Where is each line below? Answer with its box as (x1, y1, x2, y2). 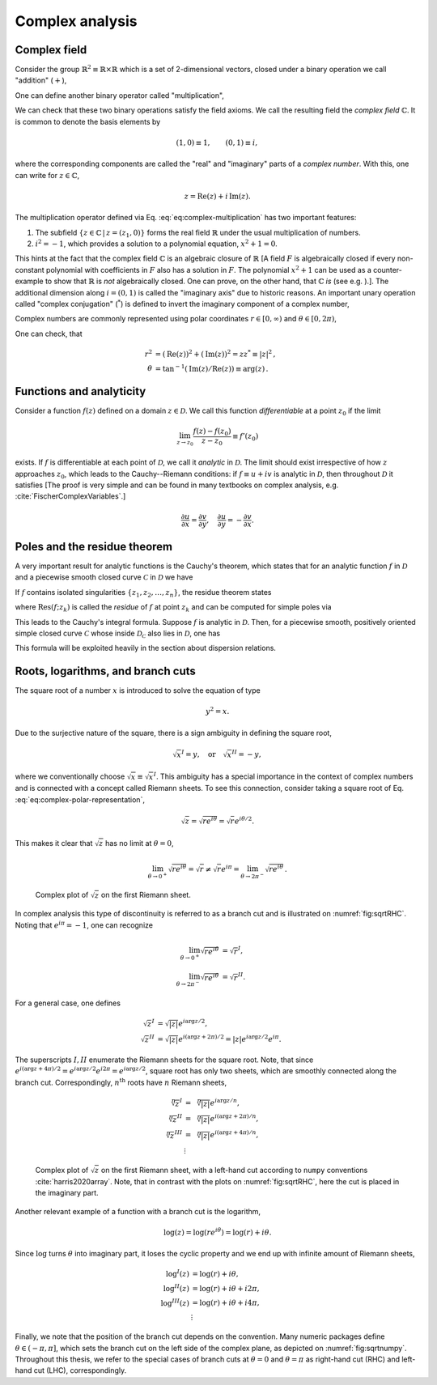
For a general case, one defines (15, 998, 121, 1008)
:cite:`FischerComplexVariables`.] (15, 491, 126, 501)
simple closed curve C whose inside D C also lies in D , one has (15, 628, 221, 639)
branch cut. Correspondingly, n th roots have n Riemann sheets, (15, 1077, 227, 1087)
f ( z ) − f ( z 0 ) (193, 426, 231, 437)
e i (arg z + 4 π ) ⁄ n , (210, 1129, 259, 1140)
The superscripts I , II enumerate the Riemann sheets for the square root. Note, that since (15, 1055, 314, 1064)
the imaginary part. (35, 1188, 99, 1198)
